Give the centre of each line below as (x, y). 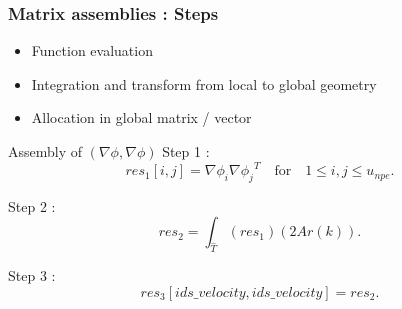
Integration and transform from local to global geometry (204, 83)
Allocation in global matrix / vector (141, 117)
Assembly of (45, 151)
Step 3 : (32, 275)
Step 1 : (186, 151)
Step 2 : (32, 205)
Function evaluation (92, 50)
